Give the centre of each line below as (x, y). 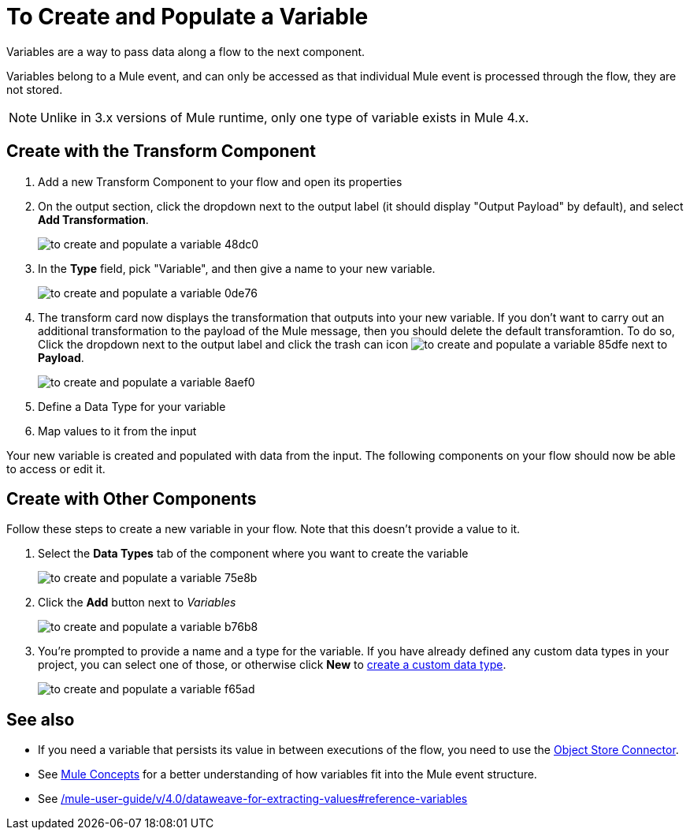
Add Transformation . (93, 219)
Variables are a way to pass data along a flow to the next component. (186, 51)
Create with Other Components (132, 499)
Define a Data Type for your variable (132, 406)
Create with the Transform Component (161, 151)
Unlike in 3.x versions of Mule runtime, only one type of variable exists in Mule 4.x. (285, 117)
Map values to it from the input (117, 431)
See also (41, 719)
